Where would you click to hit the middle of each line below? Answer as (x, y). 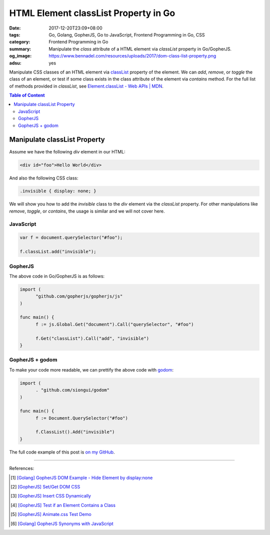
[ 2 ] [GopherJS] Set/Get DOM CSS (45, 487)
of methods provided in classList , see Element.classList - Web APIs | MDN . (86, 86)
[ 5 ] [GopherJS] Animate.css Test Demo (51, 514)
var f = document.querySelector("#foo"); (71, 238)
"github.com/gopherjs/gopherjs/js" (79, 296)
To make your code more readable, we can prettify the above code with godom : (91, 369)
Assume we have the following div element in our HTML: (67, 151)
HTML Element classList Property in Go (92, 13)
